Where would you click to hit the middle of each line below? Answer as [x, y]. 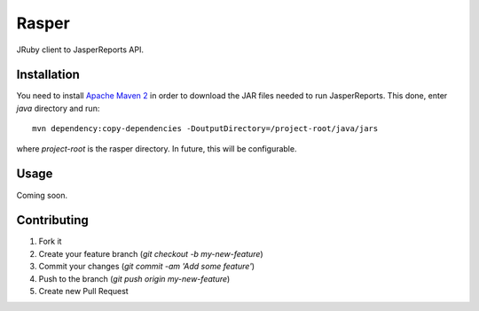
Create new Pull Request [83, 291]
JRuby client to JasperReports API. [80, 50]
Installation [48, 75]
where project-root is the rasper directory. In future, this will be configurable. [157, 148]
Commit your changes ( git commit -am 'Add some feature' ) [147, 267]
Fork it [50, 241]
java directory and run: [58, 108]
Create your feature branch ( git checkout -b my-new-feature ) [151, 253]
